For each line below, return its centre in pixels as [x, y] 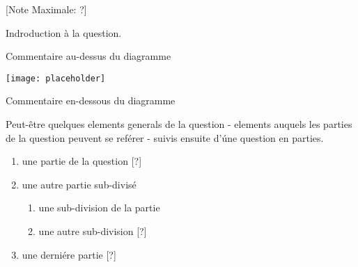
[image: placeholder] [56, 78]
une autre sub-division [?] [93, 231]
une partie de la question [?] [82, 161]
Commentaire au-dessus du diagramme [88, 56]
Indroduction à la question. [64, 32]
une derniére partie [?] [69, 254]
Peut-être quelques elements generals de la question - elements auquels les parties [179, 124]
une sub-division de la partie [99, 208]
